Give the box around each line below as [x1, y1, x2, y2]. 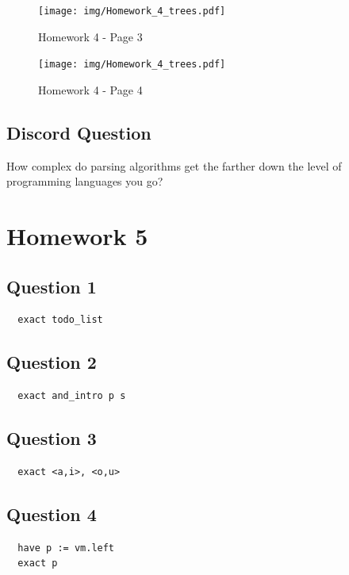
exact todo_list [17, 314, 103, 326]
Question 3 [6, 426, 97, 450]
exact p [17, 558, 58, 569]
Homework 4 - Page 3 [38, 28, 143, 44]
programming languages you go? [6, 173, 163, 190]
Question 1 [6, 274, 97, 298]
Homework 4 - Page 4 [38, 81, 143, 98]
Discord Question [6, 120, 151, 144]
